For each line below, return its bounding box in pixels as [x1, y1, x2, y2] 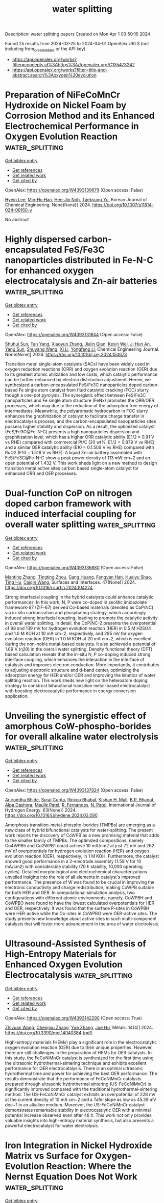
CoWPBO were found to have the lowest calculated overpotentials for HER [5, 900, 155, 906]
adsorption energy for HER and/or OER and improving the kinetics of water [5, 672, 156, 678]
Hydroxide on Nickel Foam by [5, 100, 126, 111]
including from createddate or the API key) [5, 46, 86, 52]
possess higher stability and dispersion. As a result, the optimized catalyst [5, 423, 155, 429]
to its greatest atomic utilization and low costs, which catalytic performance [5, 371, 158, 377]
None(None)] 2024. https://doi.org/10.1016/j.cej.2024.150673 [5, 351, 127, 357]
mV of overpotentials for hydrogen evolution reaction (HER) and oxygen [5, 848, 149, 854]
